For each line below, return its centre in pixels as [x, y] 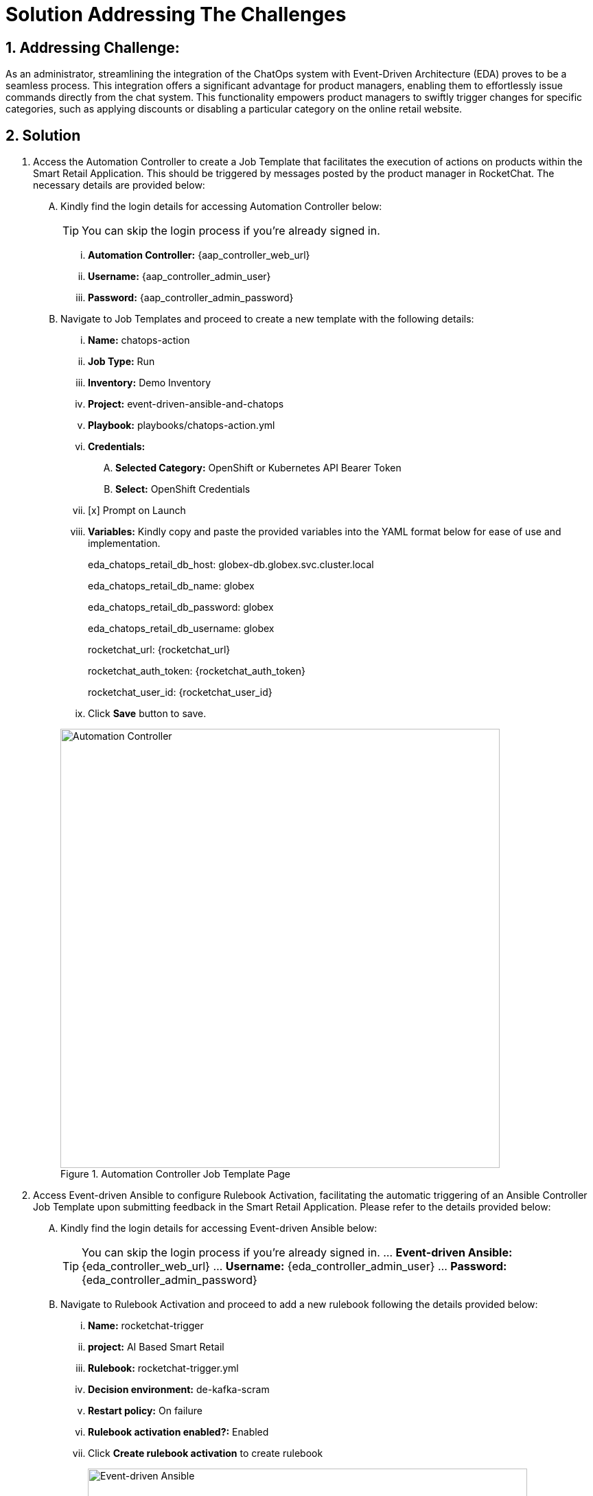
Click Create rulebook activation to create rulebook [206, 1453]
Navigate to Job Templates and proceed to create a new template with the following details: [267, 319]
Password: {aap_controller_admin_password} [191, 298]
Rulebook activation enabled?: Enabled [178, 1432]
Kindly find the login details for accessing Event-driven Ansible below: [219, 1228]
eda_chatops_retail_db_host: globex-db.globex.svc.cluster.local [231, 565]
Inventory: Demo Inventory [150, 383]
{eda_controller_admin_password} [170, 1280]
